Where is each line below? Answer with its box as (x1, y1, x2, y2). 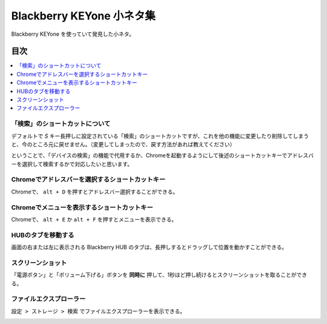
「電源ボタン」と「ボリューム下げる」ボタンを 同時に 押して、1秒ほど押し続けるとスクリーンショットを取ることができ (11, 271, 308, 278)
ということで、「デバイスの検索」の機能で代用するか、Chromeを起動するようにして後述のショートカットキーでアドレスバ (11, 152, 314, 159)
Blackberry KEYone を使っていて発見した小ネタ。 (11, 30, 135, 38)
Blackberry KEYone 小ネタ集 (11, 9, 156, 22)
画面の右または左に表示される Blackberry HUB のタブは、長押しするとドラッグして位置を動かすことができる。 (11, 243, 288, 251)
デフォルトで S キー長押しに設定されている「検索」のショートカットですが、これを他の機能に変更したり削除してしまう (11, 132, 309, 140)
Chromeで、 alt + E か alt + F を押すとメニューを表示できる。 (11, 216, 177, 223)
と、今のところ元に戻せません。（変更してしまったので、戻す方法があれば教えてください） (11, 140, 236, 148)
